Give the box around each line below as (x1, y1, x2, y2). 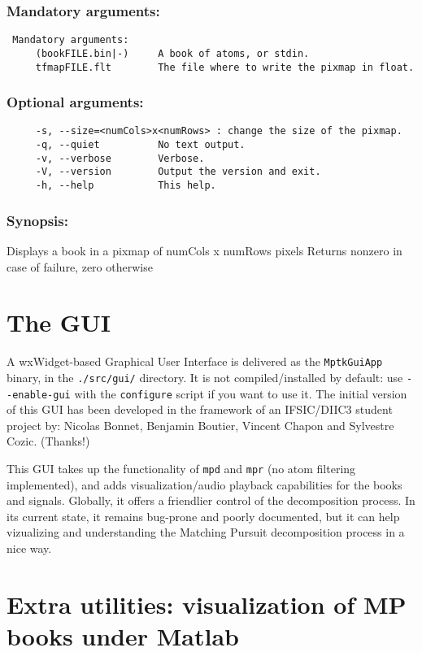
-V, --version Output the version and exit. (35, 166, 321, 178)
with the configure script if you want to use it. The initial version (74, 385, 407, 402)
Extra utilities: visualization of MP (7, 587, 407, 620)
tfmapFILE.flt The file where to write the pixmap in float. (35, 61, 415, 73)
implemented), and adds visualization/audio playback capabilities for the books (7, 476, 402, 493)
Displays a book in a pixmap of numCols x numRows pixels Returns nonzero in (7, 241, 402, 259)
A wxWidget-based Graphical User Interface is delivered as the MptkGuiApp (7, 353, 383, 370)
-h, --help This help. (35, 180, 216, 192)
